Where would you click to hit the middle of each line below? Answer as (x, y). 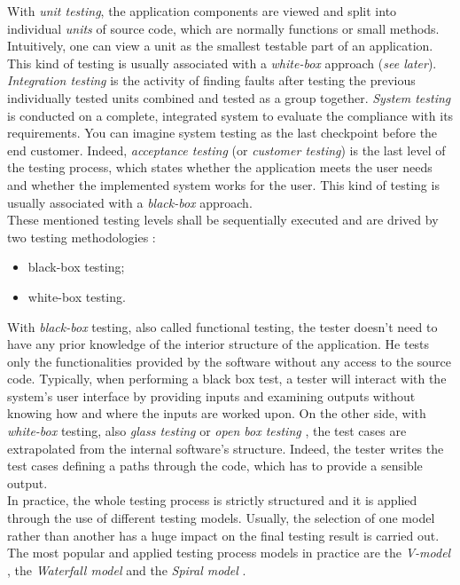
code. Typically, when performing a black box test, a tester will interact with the (227, 379)
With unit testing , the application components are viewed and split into (202, 11)
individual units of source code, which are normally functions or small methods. (223, 28)
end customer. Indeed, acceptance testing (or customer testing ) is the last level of (226, 150)
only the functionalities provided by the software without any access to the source (229, 361)
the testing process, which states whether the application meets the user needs (220, 167)
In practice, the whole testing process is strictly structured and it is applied (212, 500)
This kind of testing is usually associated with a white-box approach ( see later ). (222, 63)
